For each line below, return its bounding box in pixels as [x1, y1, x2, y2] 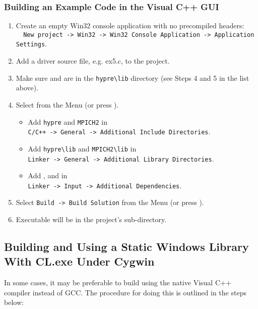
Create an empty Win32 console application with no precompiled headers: [16, 20, 244, 31]
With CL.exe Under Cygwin [4, 253, 155, 269]
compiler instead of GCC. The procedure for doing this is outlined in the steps [4, 287, 246, 297]
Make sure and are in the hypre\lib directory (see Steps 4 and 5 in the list [16, 72, 249, 83]
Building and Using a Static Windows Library [4, 239, 249, 254]
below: [4, 297, 24, 307]
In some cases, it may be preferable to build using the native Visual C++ [4, 277, 231, 288]
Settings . [16, 38, 47, 49]
